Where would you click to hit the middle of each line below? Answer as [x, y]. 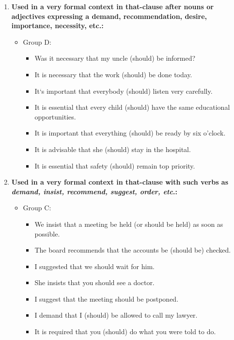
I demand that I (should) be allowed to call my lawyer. [116, 315]
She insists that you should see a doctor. [94, 282]
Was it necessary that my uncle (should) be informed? [115, 58]
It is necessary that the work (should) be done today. [113, 74]
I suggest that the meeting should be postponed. [107, 298]
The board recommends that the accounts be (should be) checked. [133, 250]
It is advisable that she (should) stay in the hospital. [113, 149]
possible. [47, 233]
